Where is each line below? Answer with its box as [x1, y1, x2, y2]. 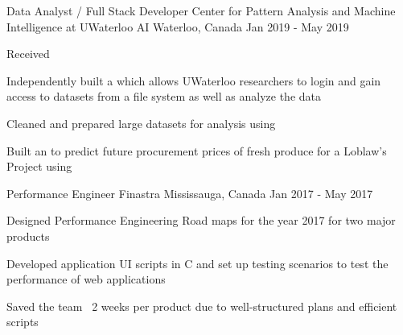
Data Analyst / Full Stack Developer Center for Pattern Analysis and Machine [6, 2, 396, 19]
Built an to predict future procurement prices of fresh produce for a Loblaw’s [6, 142, 387, 159]
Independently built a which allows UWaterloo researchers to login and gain [6, 72, 381, 89]
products [6, 227, 50, 244]
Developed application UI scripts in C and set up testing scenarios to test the [6, 254, 389, 271]
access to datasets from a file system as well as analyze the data [6, 88, 321, 105]
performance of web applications [6, 271, 166, 287]
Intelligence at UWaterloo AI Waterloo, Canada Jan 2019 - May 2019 [6, 18, 349, 35]
